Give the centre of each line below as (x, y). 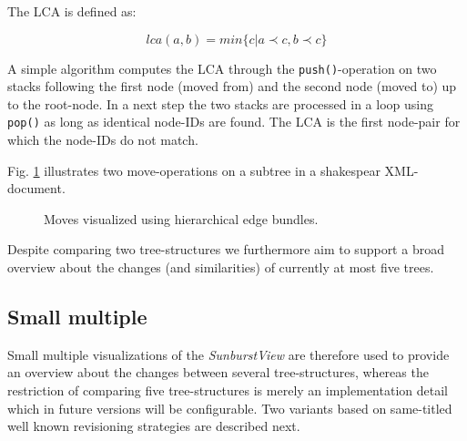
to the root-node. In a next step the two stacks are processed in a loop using (220, 103)
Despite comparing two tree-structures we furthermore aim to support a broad (226, 249)
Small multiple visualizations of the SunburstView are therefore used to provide (228, 354)
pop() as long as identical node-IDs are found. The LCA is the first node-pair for (234, 122)
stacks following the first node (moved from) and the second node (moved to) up (232, 86)
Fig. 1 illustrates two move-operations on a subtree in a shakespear (194, 170)
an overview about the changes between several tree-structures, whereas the (218, 372)
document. (36, 188)
